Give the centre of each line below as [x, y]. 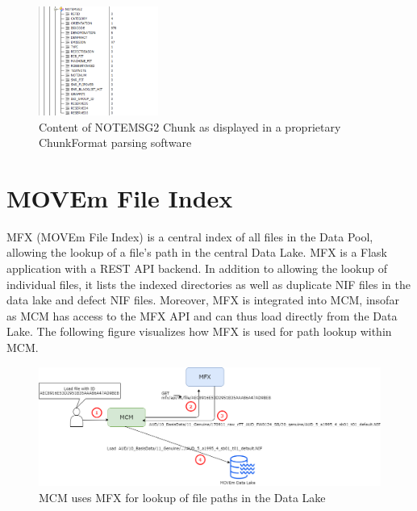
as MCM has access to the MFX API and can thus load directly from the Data [202, 315]
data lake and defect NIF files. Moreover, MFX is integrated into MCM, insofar [203, 300]
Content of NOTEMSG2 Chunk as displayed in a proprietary [190, 126]
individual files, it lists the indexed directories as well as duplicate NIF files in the [208, 284]
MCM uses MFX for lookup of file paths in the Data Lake [182, 498]
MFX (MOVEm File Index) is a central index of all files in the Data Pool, [190, 236]
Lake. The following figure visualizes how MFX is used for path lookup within [199, 331]
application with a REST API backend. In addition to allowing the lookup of [197, 268]
